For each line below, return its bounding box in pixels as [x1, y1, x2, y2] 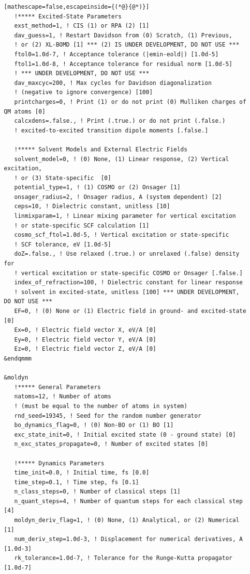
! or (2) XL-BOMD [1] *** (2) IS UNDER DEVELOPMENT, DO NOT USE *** [14, 41, 239, 49]
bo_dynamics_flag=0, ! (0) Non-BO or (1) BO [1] [14, 422, 174, 429]
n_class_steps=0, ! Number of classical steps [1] [14, 488, 181, 495]
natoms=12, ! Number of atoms [14, 393, 111, 400]
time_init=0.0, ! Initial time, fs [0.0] [14, 469, 149, 476]
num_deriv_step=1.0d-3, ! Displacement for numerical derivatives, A [14, 536, 243, 543]
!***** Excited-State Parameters [14, 13, 122, 20]
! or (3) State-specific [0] [14, 174, 111, 181]
